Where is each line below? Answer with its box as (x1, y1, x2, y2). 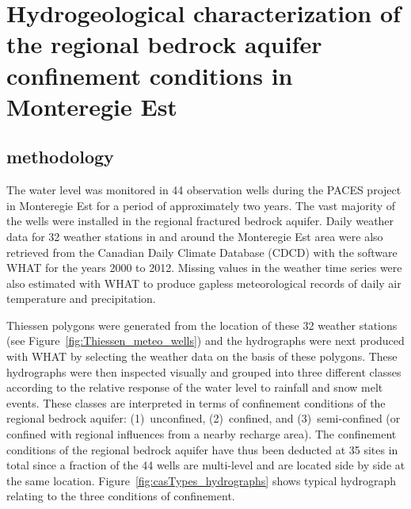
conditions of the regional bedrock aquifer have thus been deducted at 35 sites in (6, 441, 398, 457)
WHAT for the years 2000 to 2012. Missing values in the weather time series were (6, 259, 402, 276)
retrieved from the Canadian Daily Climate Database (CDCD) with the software (6, 243, 398, 260)
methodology (6, 144, 114, 169)
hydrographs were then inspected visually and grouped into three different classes (6, 363, 401, 380)
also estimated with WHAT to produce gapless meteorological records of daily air (6, 274, 401, 291)
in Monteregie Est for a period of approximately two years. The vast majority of (6, 197, 396, 213)
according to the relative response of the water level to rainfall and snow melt (6, 379, 383, 396)
